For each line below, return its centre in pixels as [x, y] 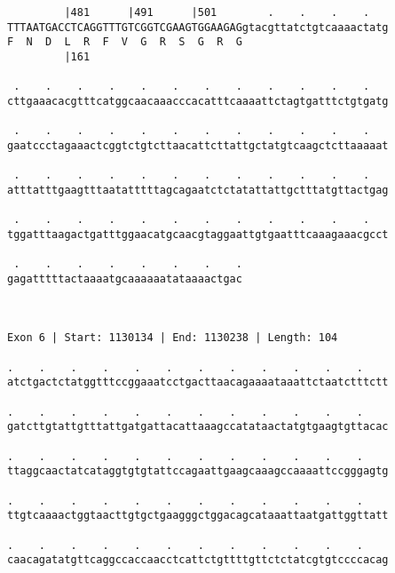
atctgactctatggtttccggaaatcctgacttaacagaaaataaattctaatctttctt [198, 382]
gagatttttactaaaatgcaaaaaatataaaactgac [125, 279]
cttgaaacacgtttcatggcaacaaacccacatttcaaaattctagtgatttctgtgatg [198, 101]
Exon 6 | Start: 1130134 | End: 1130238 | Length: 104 [173, 338]
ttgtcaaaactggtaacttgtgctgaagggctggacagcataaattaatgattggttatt [198, 516]
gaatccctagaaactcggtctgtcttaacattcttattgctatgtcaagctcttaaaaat [198, 145]
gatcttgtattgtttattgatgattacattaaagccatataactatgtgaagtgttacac [198, 427]
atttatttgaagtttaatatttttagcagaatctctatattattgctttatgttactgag [198, 190]
